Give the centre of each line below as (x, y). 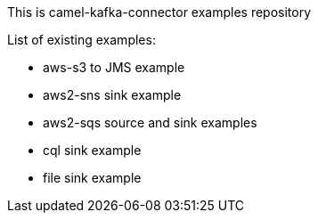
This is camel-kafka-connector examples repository (159, 12)
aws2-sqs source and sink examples (150, 122)
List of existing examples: (82, 40)
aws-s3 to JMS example (114, 67)
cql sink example (92, 150)
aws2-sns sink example (112, 95)
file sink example (92, 178)
